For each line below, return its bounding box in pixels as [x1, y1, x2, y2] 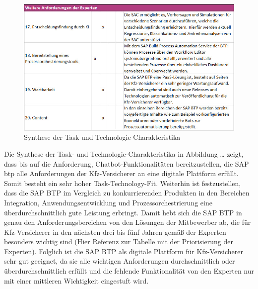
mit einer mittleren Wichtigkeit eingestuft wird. [4, 275, 149, 286]
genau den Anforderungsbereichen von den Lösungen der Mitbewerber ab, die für [4, 217, 251, 227]
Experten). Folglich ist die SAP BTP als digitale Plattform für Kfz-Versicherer [4, 246, 243, 256]
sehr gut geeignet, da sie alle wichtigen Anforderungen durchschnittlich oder [4, 256, 235, 266]
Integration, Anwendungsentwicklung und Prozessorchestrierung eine [4, 197, 212, 207]
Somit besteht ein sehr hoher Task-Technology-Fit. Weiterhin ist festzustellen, [4, 178, 241, 188]
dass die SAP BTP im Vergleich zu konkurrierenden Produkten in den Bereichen [4, 188, 250, 198]
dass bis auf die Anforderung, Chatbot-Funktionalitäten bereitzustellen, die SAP [4, 158, 249, 169]
